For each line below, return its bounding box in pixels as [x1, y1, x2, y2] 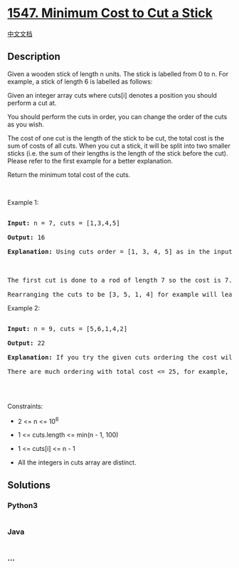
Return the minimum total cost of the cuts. [7, 170, 131, 179]
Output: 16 [7, 233, 46, 241]
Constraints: [7, 402, 43, 410]
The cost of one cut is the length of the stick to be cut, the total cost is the [7, 133, 225, 142]
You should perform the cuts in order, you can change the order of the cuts [7, 112, 228, 121]
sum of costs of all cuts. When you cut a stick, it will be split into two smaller [7, 141, 231, 150]
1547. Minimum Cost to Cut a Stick [7, 5, 213, 21]
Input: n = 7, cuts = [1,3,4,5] [7, 219, 120, 227]
